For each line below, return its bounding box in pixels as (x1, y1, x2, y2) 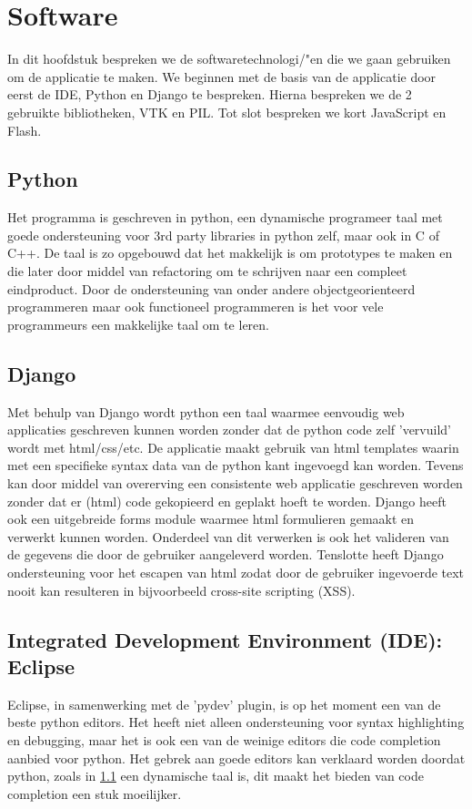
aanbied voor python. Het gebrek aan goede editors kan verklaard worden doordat (7, 748, 466, 767)
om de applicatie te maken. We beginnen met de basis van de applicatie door (7, 67, 437, 86)
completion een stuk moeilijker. (7, 783, 182, 803)
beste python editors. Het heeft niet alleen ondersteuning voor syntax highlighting (7, 712, 465, 732)
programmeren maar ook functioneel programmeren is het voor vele (7, 297, 384, 316)
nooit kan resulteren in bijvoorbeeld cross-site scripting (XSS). (7, 580, 356, 599)
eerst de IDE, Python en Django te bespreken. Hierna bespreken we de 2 (7, 85, 412, 104)
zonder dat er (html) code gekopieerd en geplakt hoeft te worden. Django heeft (7, 491, 447, 510)
